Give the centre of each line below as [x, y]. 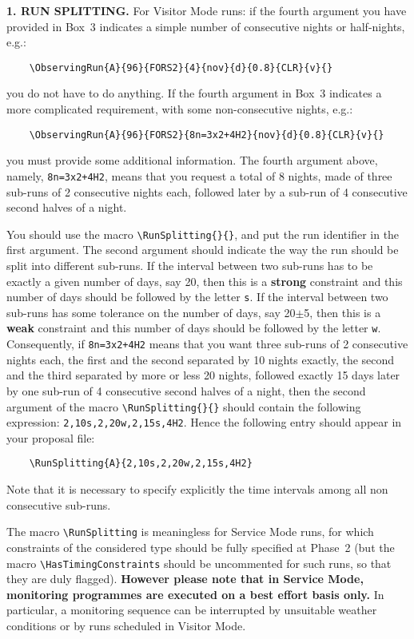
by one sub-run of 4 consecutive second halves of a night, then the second [186, 390]
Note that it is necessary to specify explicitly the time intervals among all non [197, 489]
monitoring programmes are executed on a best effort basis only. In [195, 594]
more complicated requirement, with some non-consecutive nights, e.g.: [180, 109]
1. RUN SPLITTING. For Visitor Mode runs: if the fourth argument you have [207, 10]
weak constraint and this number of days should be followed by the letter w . [194, 328]
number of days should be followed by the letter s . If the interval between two [197, 297]
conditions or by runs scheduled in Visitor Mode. [126, 625]
